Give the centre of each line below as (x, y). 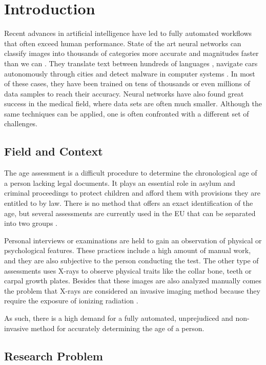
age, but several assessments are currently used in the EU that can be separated (130, 213)
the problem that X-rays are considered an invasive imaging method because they (132, 290)
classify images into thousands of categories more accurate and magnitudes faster (131, 53)
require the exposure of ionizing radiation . (71, 301)
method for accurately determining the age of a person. (118, 328)
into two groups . (31, 223)
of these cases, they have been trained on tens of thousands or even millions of (127, 83)
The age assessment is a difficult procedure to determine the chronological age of (131, 173)
